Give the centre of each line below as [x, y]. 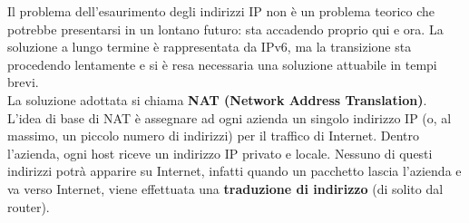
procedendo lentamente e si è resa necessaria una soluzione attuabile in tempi [222, 64]
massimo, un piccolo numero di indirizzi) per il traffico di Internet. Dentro [214, 136]
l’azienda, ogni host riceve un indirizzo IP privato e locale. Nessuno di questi [220, 153]
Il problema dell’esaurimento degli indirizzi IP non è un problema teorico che [221, 11]
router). [29, 206]
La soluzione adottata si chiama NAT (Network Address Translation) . [217, 99]
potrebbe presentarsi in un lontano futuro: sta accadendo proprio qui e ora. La [225, 29]
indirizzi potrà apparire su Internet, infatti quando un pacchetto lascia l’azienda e [234, 171]
